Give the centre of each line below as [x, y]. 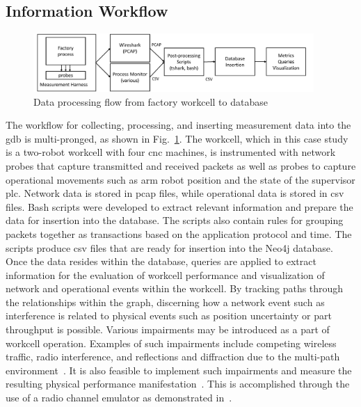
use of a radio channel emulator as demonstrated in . [119, 398]
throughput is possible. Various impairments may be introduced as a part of [168, 329]
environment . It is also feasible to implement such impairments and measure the [179, 370]
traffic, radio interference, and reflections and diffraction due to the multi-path [173, 357]
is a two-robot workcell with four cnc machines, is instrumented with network [171, 152]
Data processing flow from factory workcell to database [151, 101]
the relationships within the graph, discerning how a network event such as [165, 302]
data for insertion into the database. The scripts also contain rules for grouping [175, 220]
